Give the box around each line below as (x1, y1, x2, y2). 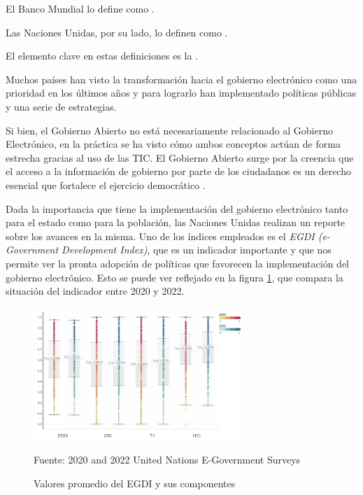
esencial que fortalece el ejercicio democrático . (6, 177, 206, 192)
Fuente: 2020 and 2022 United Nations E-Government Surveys (34, 452, 301, 466)
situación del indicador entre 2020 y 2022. (6, 284, 185, 298)
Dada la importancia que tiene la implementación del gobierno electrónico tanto (6, 201, 348, 216)
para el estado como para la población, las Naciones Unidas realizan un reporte (6, 215, 346, 230)
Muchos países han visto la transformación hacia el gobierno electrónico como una (6, 71, 357, 86)
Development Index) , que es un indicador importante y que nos (62, 242, 332, 257)
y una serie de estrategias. (6, 99, 117, 113)
